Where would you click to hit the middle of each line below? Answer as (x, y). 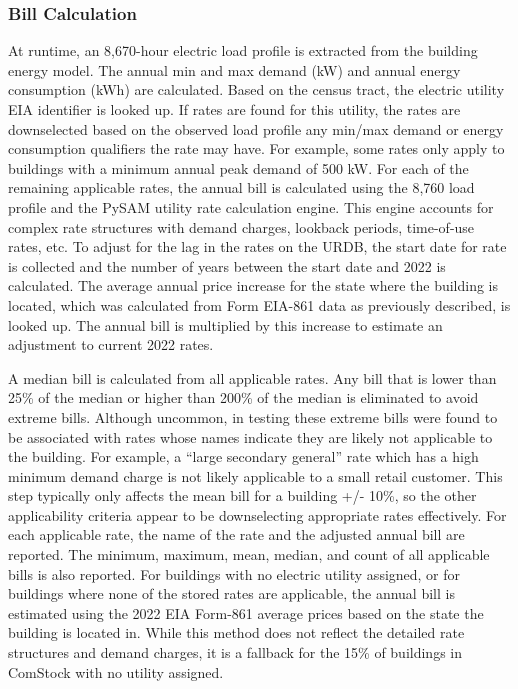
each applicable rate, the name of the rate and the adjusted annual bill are (236, 534)
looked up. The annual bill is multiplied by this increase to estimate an (225, 324)
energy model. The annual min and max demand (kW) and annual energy (234, 69)
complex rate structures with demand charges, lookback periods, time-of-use (241, 226)
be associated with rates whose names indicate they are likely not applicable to (250, 436)
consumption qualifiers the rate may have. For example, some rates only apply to (256, 148)
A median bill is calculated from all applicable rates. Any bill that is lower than (252, 377)
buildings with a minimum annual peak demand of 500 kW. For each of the (238, 167)
